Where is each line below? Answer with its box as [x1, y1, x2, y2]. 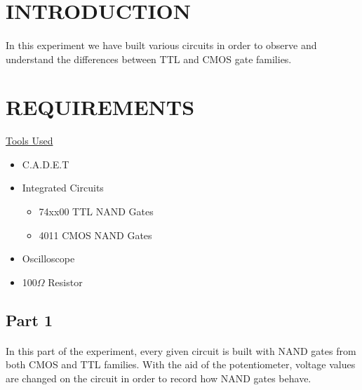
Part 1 [6, 309, 53, 330]
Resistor [48, 274, 83, 289]
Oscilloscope [22, 251, 75, 266]
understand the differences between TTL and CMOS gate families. [6, 51, 292, 66]
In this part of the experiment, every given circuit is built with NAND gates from [6, 343, 356, 358]
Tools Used [6, 133, 53, 148]
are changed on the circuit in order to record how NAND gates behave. [6, 371, 311, 385]
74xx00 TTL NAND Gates [39, 204, 154, 219]
